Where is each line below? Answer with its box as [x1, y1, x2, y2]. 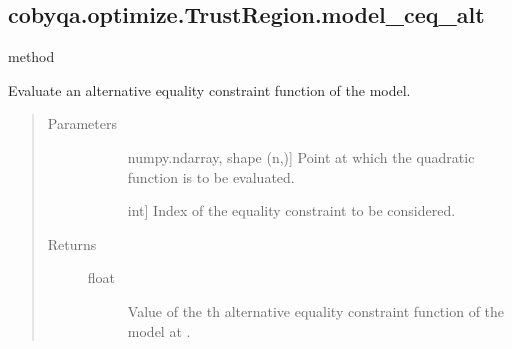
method [8, 46, 55, 67]
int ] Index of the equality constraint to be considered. [127, 200, 456, 221]
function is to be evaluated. [127, 166, 295, 187]
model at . [127, 320, 191, 341]
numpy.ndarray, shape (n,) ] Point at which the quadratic [127, 146, 475, 167]
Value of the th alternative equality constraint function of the [127, 300, 505, 321]
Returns [47, 233, 97, 254]
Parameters [47, 113, 117, 134]
